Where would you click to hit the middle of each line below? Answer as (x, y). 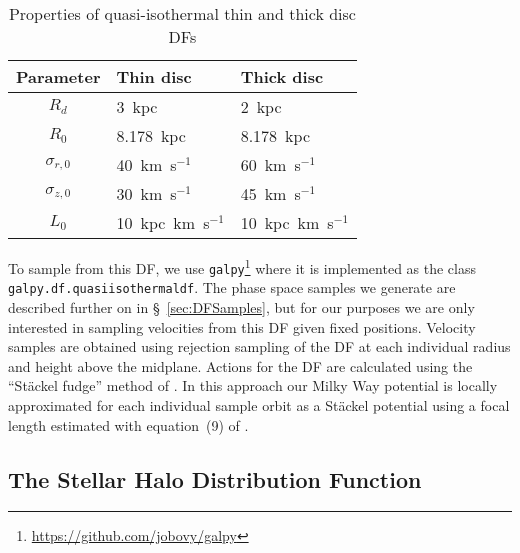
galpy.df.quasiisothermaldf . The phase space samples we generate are (232, 287)
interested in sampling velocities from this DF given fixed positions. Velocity (242, 326)
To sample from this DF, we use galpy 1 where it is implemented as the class (242, 266)
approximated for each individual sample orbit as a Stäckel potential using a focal (259, 404)
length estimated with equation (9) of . (128, 424)
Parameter (58, 76)
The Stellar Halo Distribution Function (215, 478)
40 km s (146, 164)
